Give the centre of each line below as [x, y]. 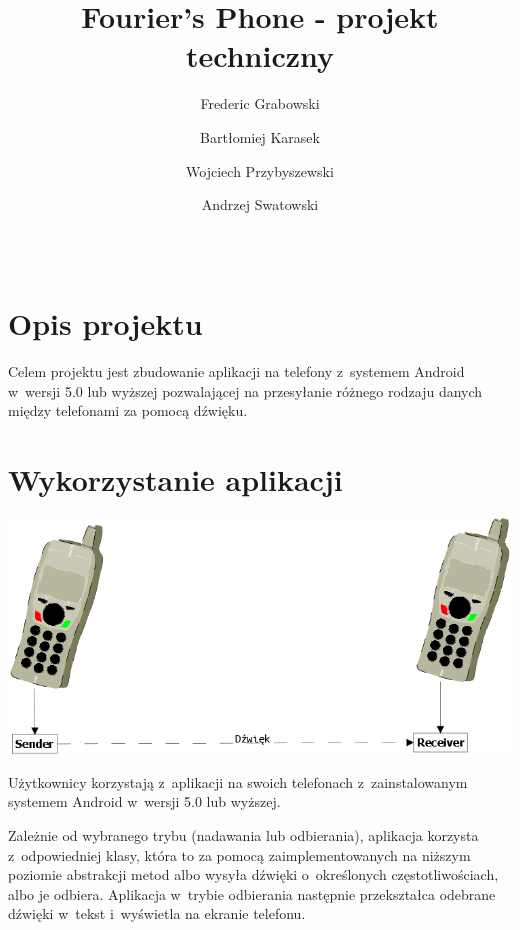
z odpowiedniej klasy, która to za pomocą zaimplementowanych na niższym [239, 854]
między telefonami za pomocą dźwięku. [128, 410]
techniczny [259, 55]
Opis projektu [105, 323]
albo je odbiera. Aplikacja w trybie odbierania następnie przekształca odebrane [252, 893]
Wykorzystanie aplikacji [175, 479]
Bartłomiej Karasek [260, 136]
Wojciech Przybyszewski [260, 170]
